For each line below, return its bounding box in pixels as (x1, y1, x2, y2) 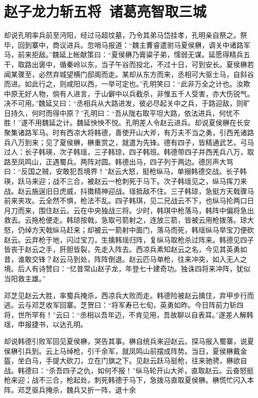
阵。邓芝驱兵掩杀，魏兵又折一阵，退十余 (4, 384, 136, 395)
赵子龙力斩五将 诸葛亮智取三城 (4, 1, 207, 21)
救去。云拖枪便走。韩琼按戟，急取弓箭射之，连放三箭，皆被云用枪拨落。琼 (4, 215, 247, 225)
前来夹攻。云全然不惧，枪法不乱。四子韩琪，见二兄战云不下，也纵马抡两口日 (4, 195, 254, 206)
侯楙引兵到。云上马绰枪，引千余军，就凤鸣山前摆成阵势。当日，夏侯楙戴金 (4, 345, 247, 356)
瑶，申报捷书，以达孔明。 (4, 319, 87, 329)
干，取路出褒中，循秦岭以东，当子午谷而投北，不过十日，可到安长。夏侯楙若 (4, 59, 254, 69)
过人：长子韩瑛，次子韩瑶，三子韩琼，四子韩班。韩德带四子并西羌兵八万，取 (4, 147, 254, 157)
